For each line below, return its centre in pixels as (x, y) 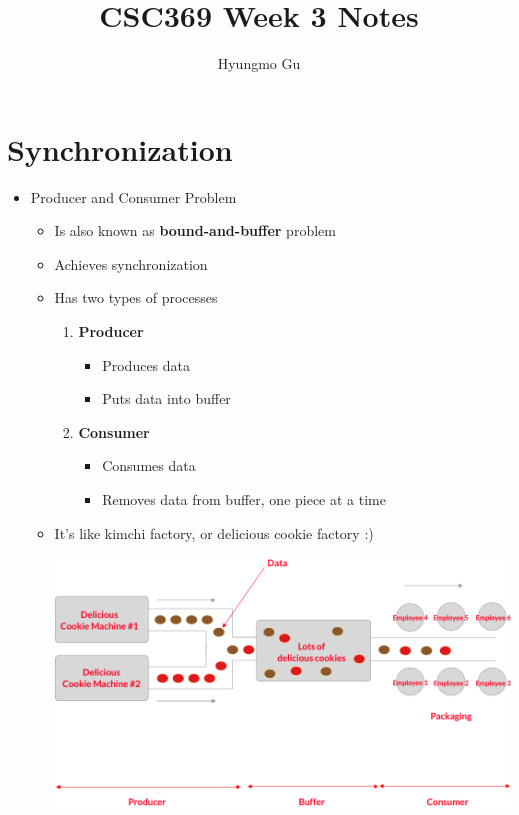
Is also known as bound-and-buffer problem (195, 230)
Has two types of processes (136, 297)
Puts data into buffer (166, 398)
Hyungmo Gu (259, 63)
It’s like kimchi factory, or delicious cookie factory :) (214, 532)
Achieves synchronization (131, 263)
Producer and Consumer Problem (133, 196)
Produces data (146, 364)
